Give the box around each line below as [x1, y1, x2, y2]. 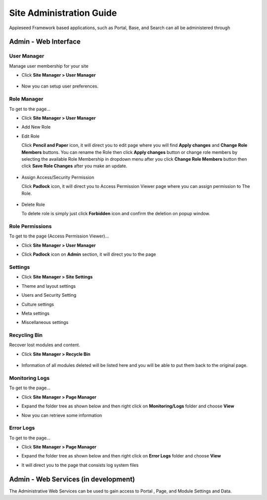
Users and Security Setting [21, 292, 77, 298]
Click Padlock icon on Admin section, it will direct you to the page [21, 251, 156, 257]
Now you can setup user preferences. [21, 83, 99, 89]
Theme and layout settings [21, 283, 76, 289]
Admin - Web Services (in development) [9, 475, 135, 483]
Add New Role [21, 124, 51, 130]
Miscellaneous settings [21, 319, 69, 325]
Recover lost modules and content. [9, 342, 80, 348]
